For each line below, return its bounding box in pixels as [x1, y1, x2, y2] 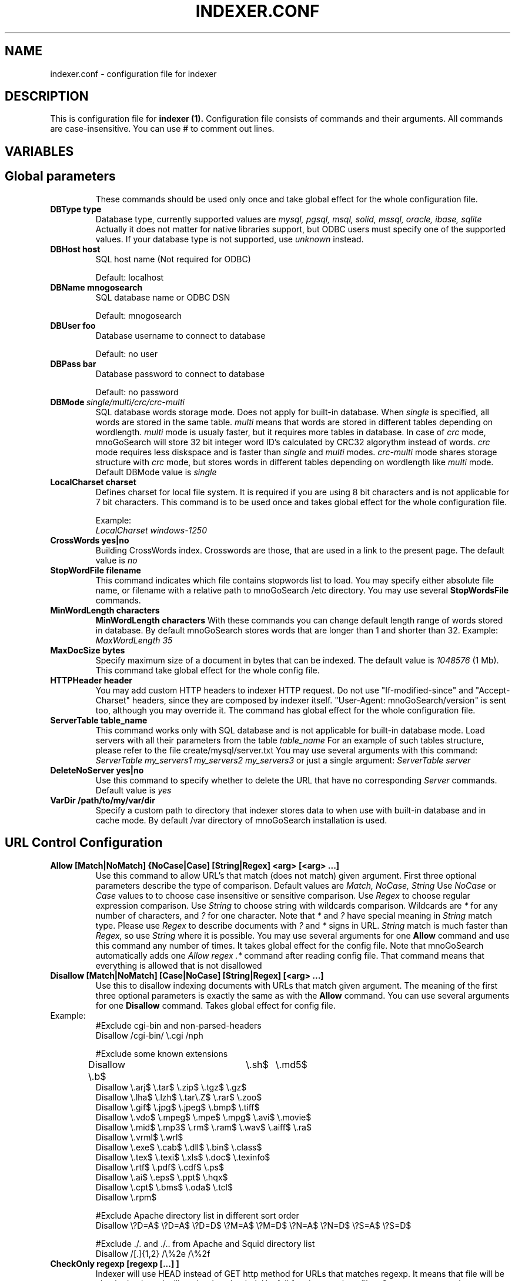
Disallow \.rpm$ [95, 1192, 157, 1202]
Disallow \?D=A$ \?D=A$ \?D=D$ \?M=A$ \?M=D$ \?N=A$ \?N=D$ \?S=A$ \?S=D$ [95, 1220, 412, 1230]
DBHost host [50, 243, 101, 254]
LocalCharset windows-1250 [95, 525, 207, 535]
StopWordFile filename [50, 565, 141, 575]
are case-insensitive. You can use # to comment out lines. [50, 124, 275, 134]
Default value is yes [95, 785, 172, 795]
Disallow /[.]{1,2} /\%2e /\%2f [95, 1248, 210, 1259]
